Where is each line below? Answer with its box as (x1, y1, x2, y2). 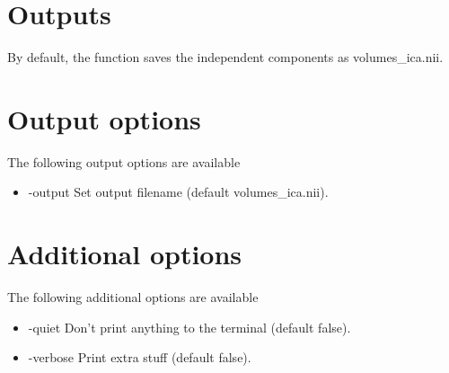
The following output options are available (7, 152, 241, 171)
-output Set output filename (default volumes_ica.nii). (28, 182, 329, 201)
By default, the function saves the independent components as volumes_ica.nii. (7, 48, 444, 67)
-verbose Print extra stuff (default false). (28, 348, 251, 367)
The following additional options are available (7, 288, 259, 306)
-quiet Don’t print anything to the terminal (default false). (28, 317, 351, 336)
